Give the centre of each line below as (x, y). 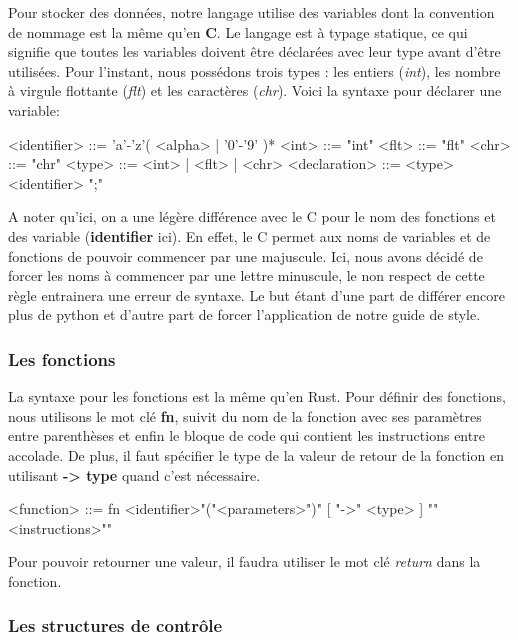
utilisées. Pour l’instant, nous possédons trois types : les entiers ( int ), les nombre (254, 70)
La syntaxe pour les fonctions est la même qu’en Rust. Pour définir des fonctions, (257, 396)
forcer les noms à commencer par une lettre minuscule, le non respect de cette (246, 275)
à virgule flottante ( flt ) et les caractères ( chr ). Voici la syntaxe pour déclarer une (255, 90)
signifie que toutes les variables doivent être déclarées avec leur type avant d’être (254, 51)
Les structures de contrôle (115, 625)
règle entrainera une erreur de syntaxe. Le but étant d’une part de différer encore (256, 294)
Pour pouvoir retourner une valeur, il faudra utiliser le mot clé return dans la (244, 561)
